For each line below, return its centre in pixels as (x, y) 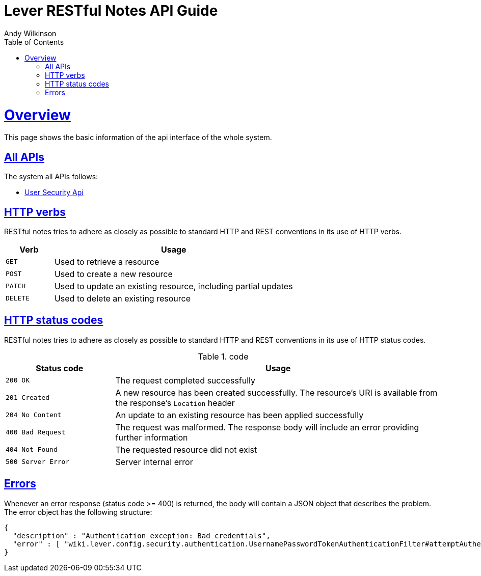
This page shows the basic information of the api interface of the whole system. (138, 138)
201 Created (28, 398)
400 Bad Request (36, 432)
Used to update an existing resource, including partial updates (173, 286)
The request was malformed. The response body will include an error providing (267, 427)
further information (152, 437)
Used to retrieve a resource (107, 262)
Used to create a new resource (113, 274)
